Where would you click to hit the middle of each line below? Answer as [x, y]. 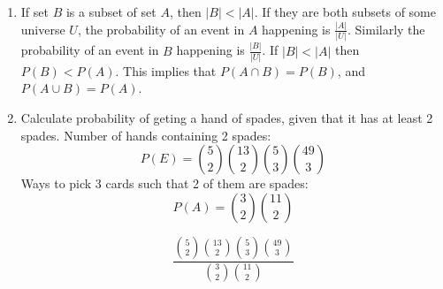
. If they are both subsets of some [345, 11]
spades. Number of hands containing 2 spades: [146, 135]
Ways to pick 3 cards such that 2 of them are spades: [164, 183]
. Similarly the [386, 29]
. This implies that [166, 70]
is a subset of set [111, 11]
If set [34, 11]
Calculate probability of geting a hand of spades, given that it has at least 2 [227, 118]
